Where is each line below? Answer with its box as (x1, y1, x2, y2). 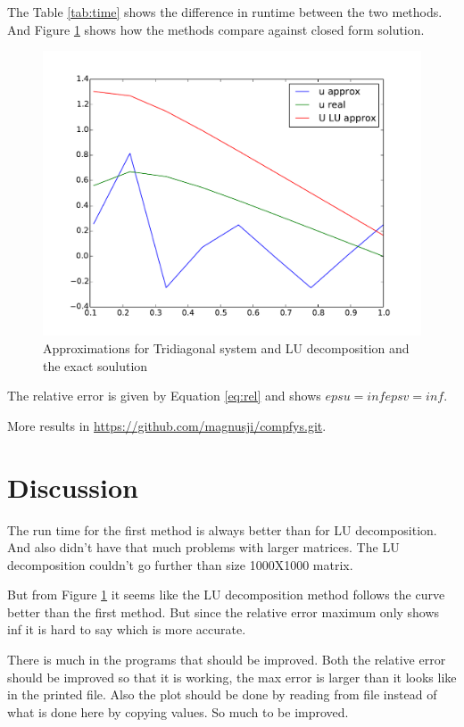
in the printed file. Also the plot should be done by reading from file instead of (7, 685, 437, 704)
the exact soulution (43, 356, 148, 375)
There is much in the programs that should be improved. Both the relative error (7, 650, 446, 669)
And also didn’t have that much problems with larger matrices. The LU (7, 538, 400, 557)
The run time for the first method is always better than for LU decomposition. (7, 520, 437, 539)
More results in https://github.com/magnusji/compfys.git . (7, 416, 327, 434)
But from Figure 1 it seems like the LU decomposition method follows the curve (7, 585, 445, 604)
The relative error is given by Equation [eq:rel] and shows (7, 386, 321, 405)
